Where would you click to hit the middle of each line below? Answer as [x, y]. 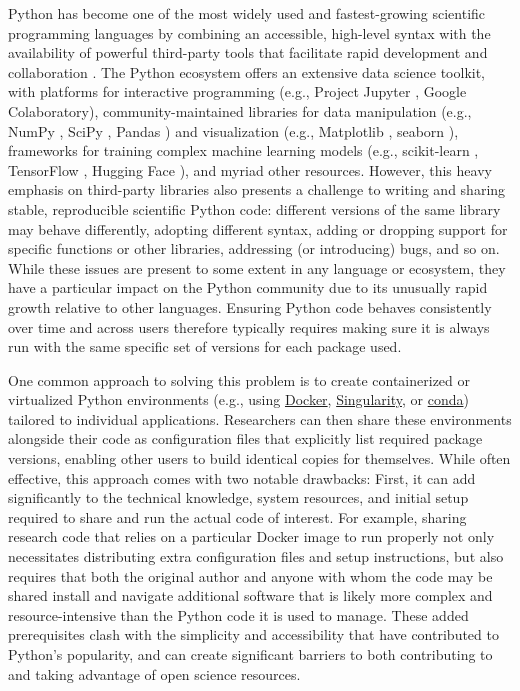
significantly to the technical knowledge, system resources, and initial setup [238, 497]
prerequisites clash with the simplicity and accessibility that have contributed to [253, 634]
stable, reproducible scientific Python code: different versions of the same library [254, 208]
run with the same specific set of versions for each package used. [205, 346]
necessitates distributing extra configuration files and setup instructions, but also [256, 556]
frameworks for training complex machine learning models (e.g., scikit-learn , [243, 150]
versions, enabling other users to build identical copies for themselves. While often [259, 458]
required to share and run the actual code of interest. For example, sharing [237, 516]
